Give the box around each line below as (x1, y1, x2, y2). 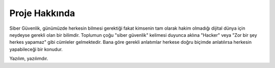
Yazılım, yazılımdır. (9, 55, 48, 61)
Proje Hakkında (9, 8, 75, 19)
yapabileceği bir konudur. (9, 46, 63, 52)
